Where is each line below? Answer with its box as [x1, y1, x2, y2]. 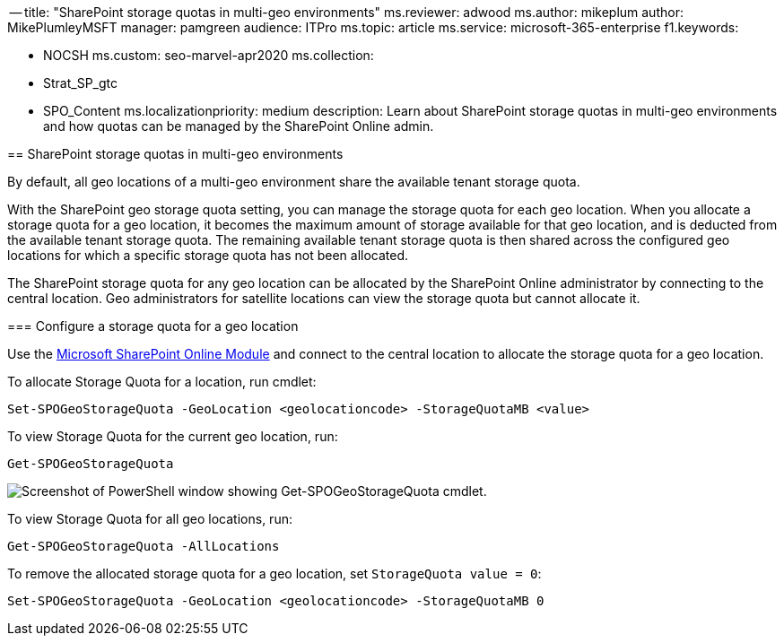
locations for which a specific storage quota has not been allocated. [7, 248, 409, 263]
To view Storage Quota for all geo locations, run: [7, 511, 292, 526]
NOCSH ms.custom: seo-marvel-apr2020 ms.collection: [43, 48, 374, 63]
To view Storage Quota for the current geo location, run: [7, 429, 338, 444]
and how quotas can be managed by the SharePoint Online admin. [43, 118, 434, 134]
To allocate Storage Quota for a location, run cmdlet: [7, 374, 317, 389]
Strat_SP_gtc [43, 75, 118, 91]
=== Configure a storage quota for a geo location [7, 318, 299, 334]
